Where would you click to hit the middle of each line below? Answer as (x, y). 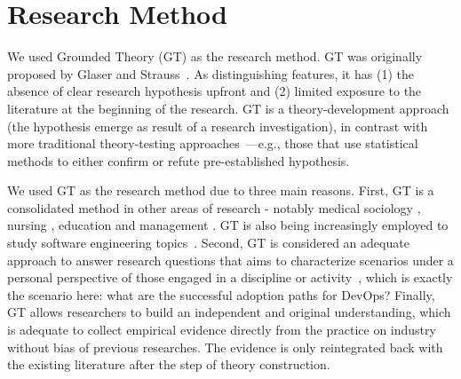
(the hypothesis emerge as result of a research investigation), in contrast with (218, 126)
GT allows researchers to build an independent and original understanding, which (229, 312)
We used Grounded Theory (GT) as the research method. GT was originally (215, 56)
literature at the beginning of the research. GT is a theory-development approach (228, 108)
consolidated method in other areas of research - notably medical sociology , (214, 207)
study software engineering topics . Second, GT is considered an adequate (208, 243)
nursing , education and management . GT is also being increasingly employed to (228, 225)
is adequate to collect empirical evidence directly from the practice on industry (222, 330)
